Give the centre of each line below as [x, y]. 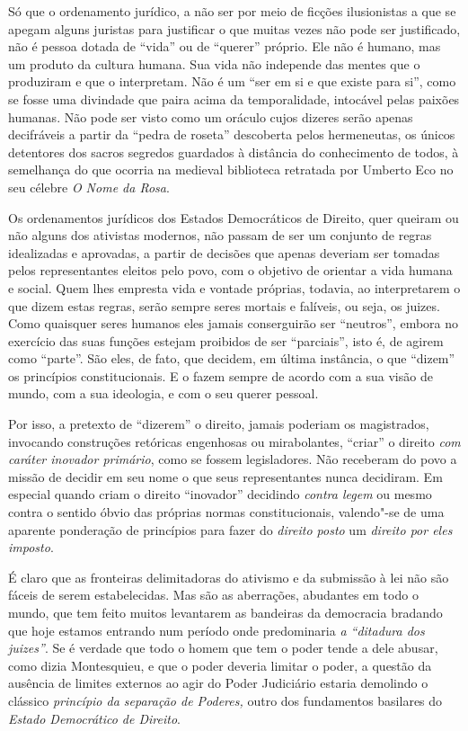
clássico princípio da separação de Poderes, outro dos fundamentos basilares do [225, 700]
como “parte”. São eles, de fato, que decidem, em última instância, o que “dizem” [232, 358]
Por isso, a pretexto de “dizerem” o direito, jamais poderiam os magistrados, [219, 424]
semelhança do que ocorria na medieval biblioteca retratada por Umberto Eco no [231, 169]
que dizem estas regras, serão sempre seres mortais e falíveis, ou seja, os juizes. [224, 305]
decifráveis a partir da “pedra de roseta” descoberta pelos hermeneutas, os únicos [232, 134]
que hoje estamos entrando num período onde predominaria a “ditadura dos [216, 630]
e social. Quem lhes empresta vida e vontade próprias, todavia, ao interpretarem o [234, 287]
